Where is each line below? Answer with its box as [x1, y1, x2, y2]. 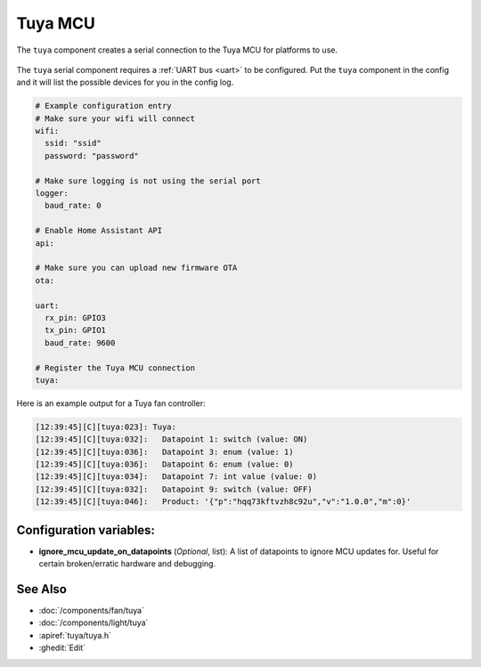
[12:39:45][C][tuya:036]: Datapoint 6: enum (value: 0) [35, 460, 294, 469]
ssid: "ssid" [45, 138, 102, 149]
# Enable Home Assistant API [35, 225, 163, 236]
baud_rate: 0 [45, 200, 102, 211]
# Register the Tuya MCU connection [35, 362, 196, 373]
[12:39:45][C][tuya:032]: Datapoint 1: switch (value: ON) [35, 435, 308, 444]
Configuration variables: [16, 522, 156, 538]
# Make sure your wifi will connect [35, 113, 196, 124]
